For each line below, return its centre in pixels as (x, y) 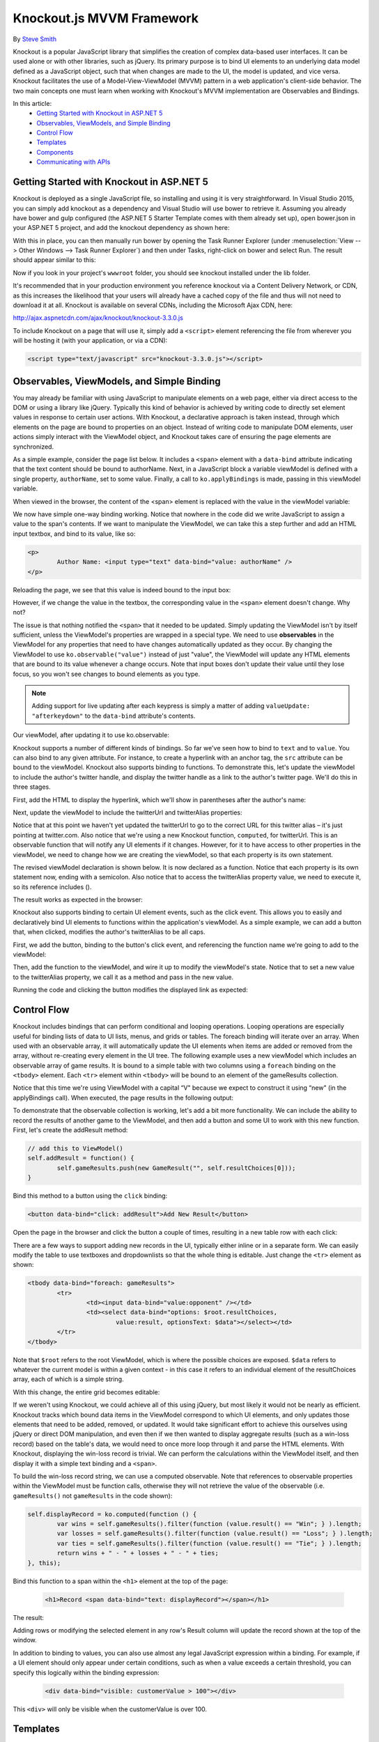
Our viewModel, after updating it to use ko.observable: (91, 735)
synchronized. (33, 447)
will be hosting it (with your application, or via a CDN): (90, 341)
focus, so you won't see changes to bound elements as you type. (107, 674)
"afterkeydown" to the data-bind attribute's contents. (114, 716)
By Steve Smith (35, 39)
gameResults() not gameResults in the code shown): (93, 1495)
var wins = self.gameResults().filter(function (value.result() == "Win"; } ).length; (209, 1524)
